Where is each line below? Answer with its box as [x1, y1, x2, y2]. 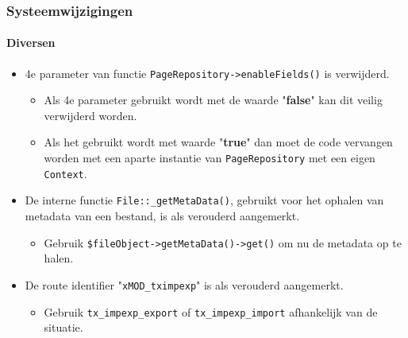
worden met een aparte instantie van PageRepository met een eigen [44, 150, 375, 166]
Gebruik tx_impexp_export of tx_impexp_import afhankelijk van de [44, 303, 378, 320]
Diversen [6, 34, 56, 51]
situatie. [44, 319, 83, 336]
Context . [44, 165, 87, 181]
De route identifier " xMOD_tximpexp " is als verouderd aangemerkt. [25, 276, 344, 293]
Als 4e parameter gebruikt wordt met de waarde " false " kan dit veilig [44, 91, 383, 108]
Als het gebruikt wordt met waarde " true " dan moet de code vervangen [44, 134, 393, 150]
